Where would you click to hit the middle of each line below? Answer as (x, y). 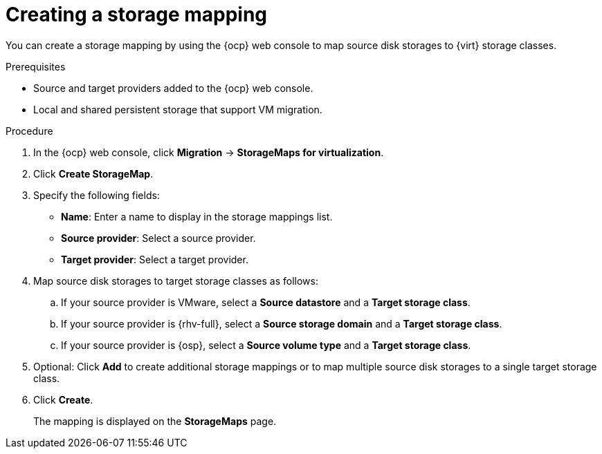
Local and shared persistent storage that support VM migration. (178, 109)
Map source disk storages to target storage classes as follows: (176, 281)
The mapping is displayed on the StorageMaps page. (155, 421)
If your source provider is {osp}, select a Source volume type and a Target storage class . (266, 345)
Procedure (29, 131)
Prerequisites (36, 66)
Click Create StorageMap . (93, 173)
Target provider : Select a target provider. (155, 259)
